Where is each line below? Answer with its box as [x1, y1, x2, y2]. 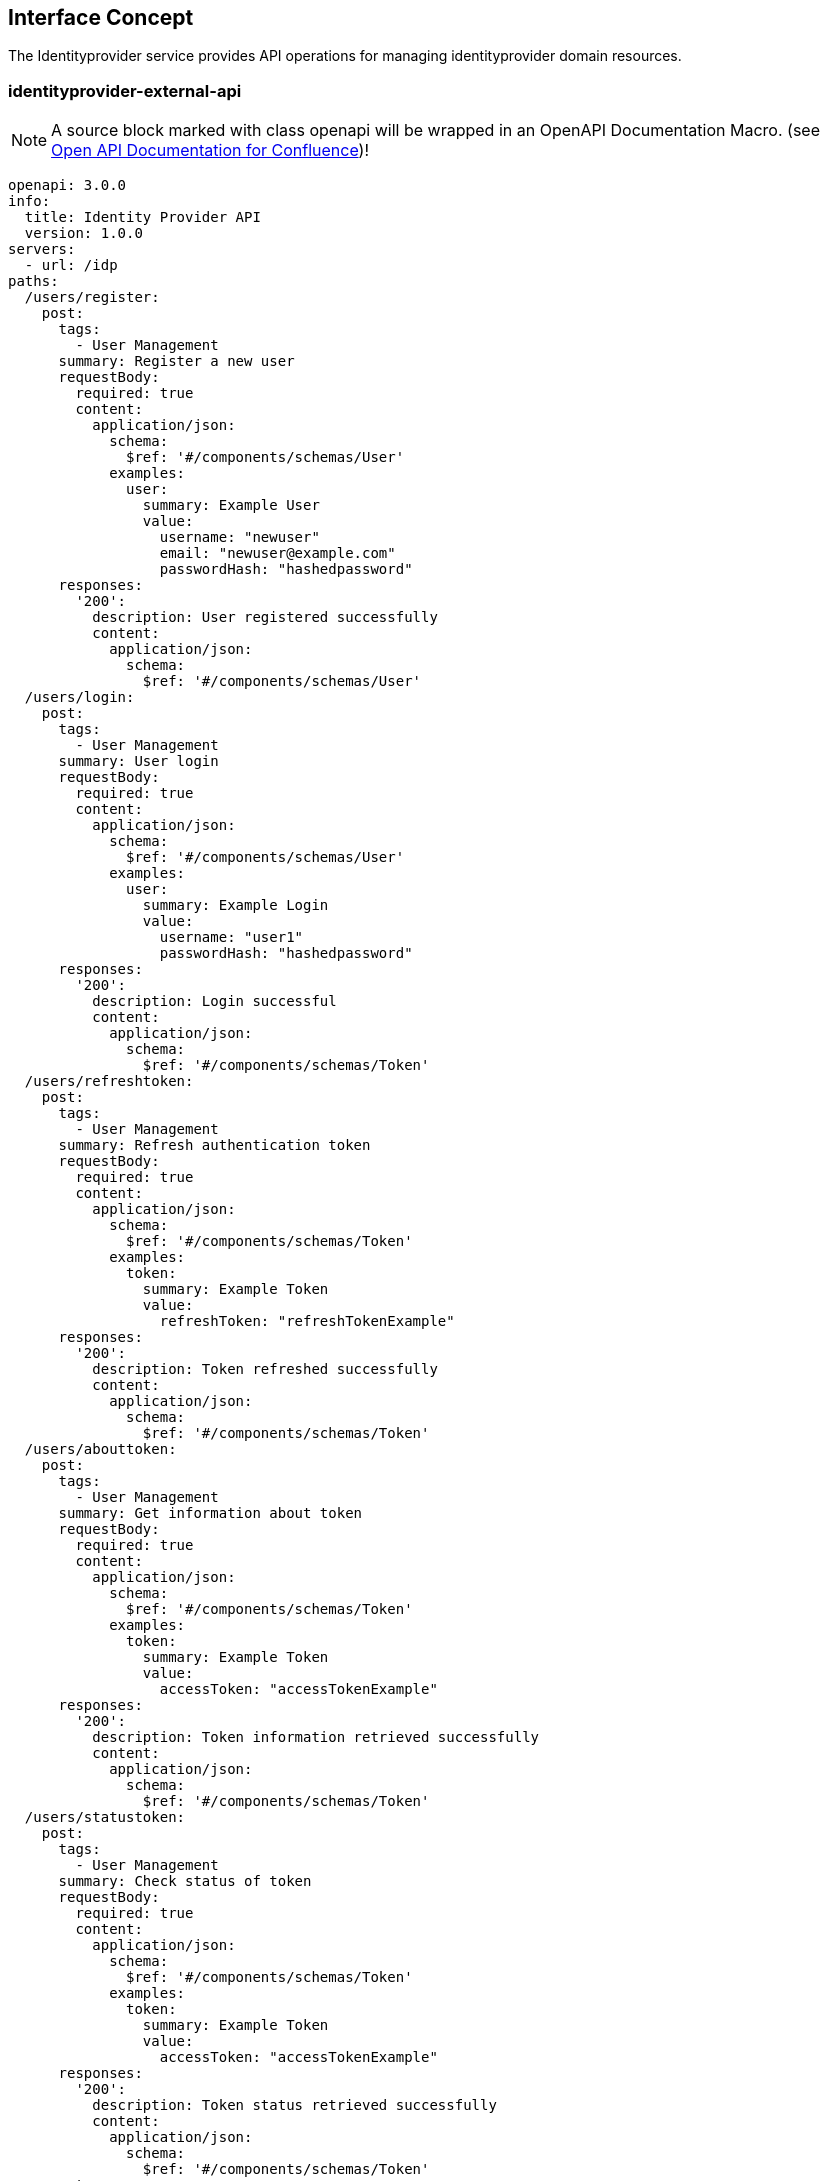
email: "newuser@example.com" [159, 545, 396, 562]
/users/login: [24, 689, 135, 706]
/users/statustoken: [24, 1809, 186, 1826]
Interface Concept [8, 5, 194, 30]
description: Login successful [92, 993, 337, 1010]
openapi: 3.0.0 [8, 177, 127, 194]
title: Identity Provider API [24, 209, 261, 226]
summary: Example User [142, 497, 320, 514]
